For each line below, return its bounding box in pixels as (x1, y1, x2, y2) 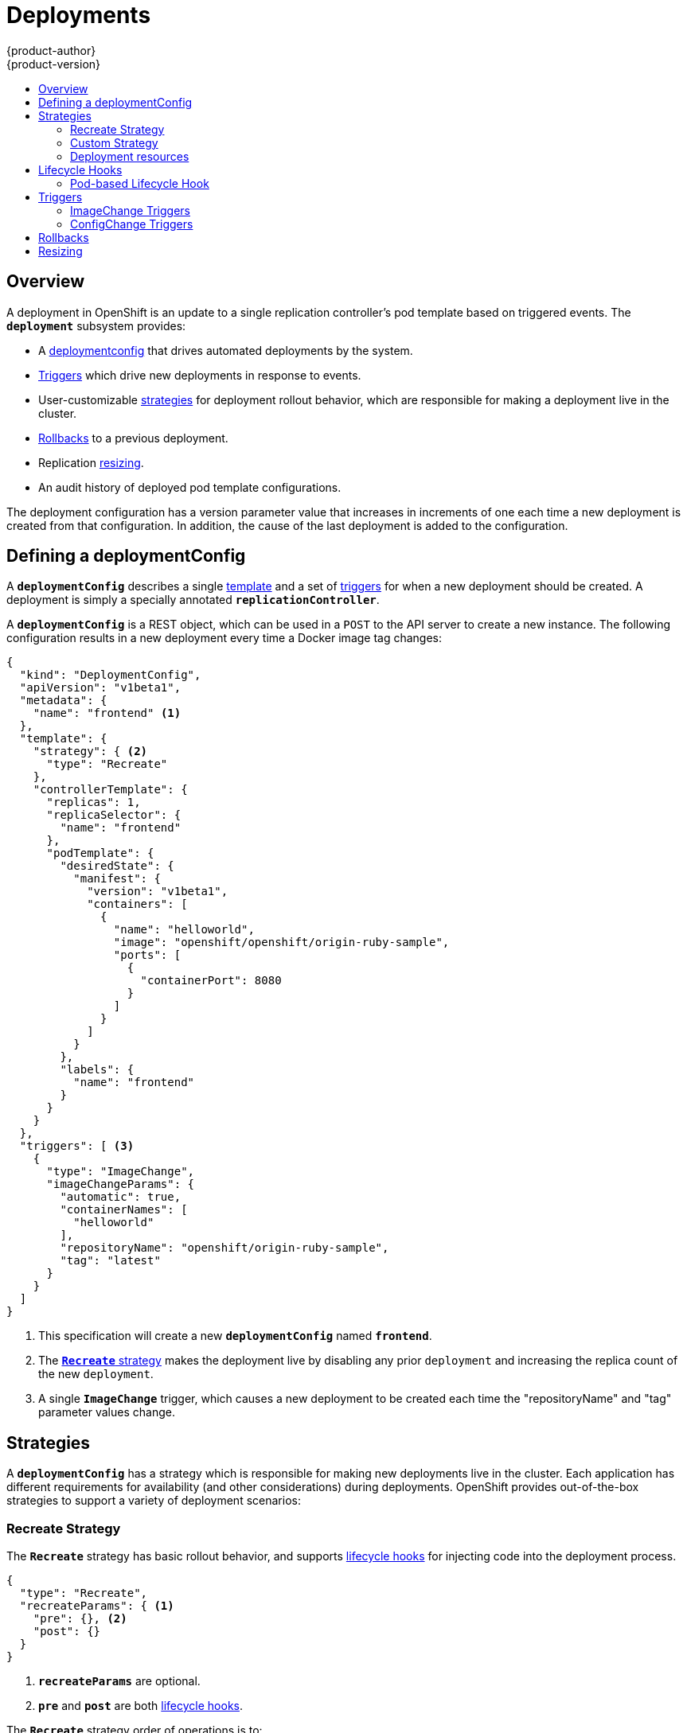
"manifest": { (73, 872, 161, 886)
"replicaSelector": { (46, 808, 182, 822)
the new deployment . (38, 1367, 154, 1381)
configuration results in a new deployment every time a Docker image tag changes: (6, 631, 443, 645)
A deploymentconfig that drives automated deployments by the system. (38, 343, 413, 357)
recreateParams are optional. (38, 1674, 201, 1688)
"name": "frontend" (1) (33, 707, 182, 720)
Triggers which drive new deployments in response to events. (38, 368, 361, 382)
